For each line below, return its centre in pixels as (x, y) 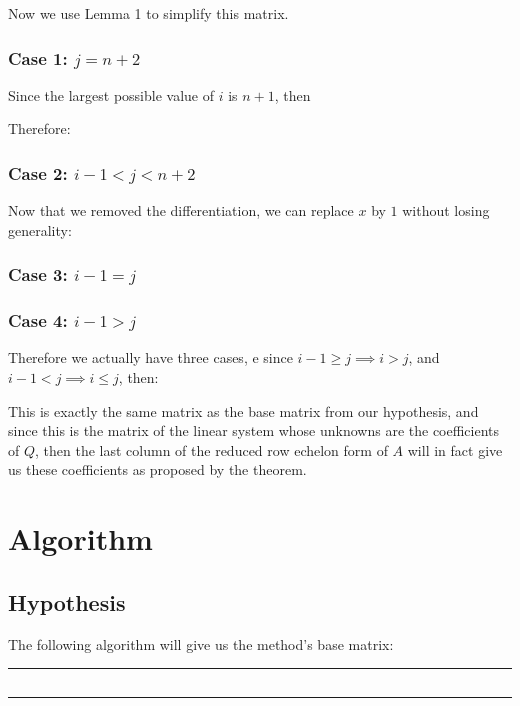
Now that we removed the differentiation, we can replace (181, 210)
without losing (446, 210)
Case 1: (38, 57)
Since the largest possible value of (111, 94)
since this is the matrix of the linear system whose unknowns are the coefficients (254, 430)
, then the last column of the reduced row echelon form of (211, 449)
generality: (40, 229)
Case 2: (38, 172)
